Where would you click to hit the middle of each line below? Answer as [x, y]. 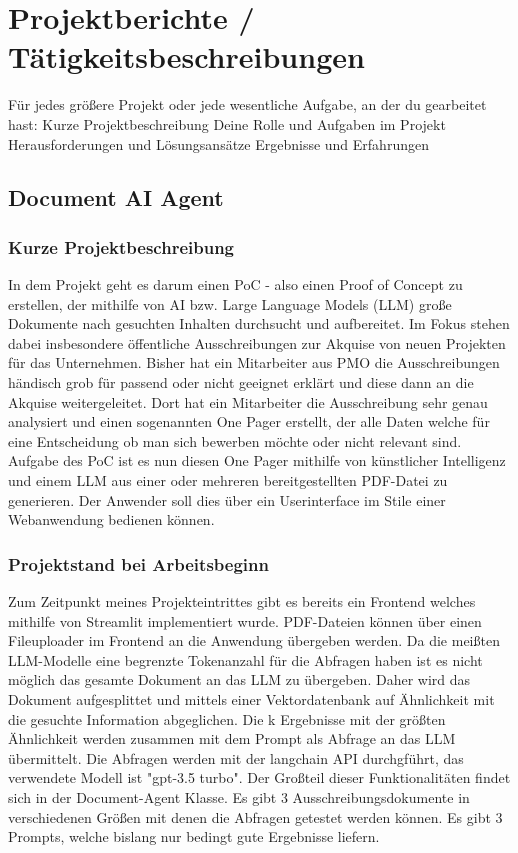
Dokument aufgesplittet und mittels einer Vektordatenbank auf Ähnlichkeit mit [251, 699]
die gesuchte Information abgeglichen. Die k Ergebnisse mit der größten [227, 718]
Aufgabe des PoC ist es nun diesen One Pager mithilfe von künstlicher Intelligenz [257, 460]
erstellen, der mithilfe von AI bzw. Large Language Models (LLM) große [230, 303]
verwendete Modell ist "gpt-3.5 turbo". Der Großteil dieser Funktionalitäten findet [259, 777]
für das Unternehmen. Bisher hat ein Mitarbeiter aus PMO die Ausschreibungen [254, 362]
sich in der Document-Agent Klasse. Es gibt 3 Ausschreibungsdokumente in [239, 796]
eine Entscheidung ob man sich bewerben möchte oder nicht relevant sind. [235, 440]
